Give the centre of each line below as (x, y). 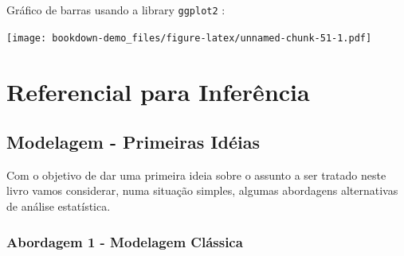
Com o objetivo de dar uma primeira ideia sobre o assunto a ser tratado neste (196, 175)
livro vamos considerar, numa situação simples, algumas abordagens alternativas (202, 190)
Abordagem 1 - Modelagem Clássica (125, 241)
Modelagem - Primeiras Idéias (133, 142)
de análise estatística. (59, 206)
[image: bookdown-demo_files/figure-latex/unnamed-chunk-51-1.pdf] (189, 38)
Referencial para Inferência (158, 91)
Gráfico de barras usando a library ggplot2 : (116, 10)
